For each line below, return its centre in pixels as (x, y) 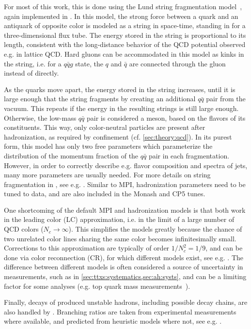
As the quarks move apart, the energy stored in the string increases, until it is (120, 89)
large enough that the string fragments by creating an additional (100, 99)
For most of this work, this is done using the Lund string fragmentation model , (123, 6)
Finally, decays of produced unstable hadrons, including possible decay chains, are (126, 302)
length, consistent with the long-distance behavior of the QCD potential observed (125, 44)
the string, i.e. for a (33, 63)
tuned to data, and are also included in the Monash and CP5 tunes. (105, 194)
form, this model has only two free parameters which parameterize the (108, 146)
